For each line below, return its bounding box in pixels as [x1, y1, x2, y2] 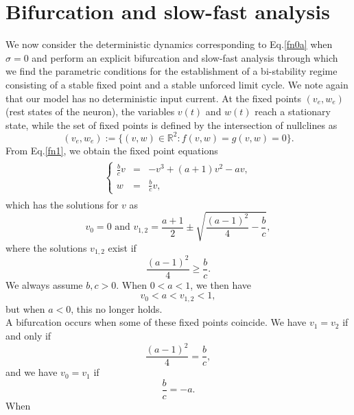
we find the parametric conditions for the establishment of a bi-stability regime [5, 64, 338, 78]
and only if [5, 329, 51, 343]
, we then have [190, 277, 251, 292]
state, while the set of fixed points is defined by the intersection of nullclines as [5, 117, 338, 132]
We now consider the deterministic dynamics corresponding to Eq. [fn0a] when [5, 37, 333, 51]
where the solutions [5, 240, 87, 254]
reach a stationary [255, 104, 331, 119]
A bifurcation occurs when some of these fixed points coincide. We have [5, 315, 307, 329]
